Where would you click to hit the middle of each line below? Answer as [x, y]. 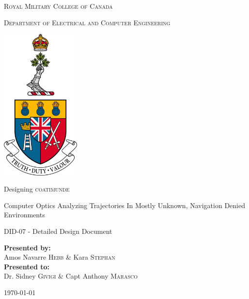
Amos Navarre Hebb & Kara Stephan [60, 257]
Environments [24, 215]
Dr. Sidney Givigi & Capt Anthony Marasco [71, 276]
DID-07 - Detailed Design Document [58, 231]
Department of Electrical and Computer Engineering [87, 22]
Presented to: [27, 266]
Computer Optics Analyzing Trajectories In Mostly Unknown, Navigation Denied [124, 205]
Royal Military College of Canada [58, 6]
